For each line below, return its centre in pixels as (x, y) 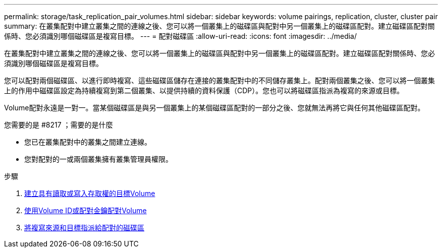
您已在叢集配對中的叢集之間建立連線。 (88, 142)
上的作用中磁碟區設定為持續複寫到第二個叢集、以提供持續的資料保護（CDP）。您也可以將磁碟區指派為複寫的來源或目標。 (204, 90)
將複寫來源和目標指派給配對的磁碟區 (84, 228)
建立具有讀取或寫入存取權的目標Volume (90, 193)
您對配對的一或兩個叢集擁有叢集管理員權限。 (98, 159)
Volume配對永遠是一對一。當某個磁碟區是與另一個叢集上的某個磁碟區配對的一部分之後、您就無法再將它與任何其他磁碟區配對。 (214, 108)
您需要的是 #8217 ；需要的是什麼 (59, 125)
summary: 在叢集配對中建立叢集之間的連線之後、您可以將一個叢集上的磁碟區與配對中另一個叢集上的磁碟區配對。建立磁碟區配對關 (219, 26)
